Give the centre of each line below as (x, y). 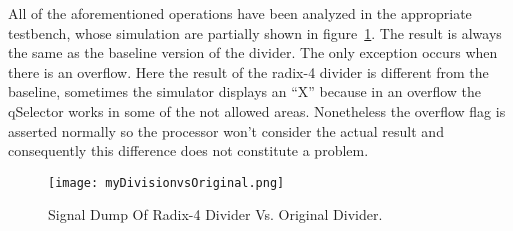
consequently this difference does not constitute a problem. (188, 150)
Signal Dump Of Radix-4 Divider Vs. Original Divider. (215, 214)
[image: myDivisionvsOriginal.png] (166, 182)
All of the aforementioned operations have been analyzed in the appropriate (240, 13)
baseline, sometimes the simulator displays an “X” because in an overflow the (245, 91)
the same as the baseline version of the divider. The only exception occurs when (253, 52)
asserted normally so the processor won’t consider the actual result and (226, 130)
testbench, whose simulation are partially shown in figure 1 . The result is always (255, 32)
